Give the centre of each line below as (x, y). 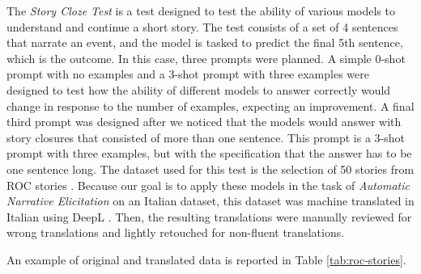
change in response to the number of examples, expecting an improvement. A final (210, 105)
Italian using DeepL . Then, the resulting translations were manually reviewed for (209, 216)
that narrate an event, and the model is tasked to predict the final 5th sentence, (205, 42)
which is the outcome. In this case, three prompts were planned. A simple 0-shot (206, 58)
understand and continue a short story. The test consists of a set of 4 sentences (202, 26)
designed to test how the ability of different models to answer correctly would (199, 89)
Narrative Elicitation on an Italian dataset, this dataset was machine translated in (210, 201)
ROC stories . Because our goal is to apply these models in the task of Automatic (208, 185)
